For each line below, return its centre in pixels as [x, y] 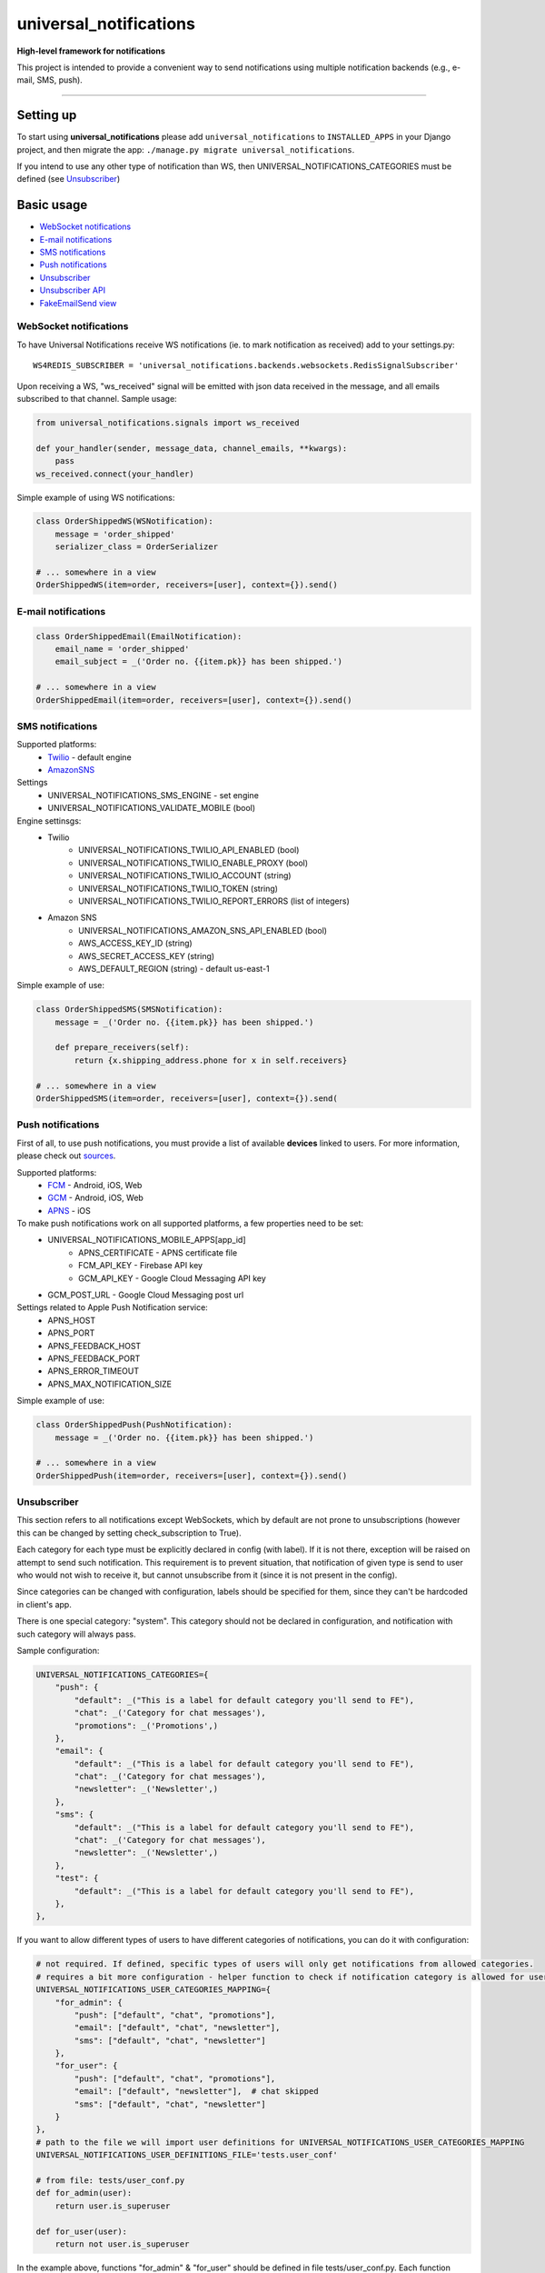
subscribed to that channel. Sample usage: [97, 398]
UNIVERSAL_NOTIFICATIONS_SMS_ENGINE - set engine [153, 795]
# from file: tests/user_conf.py [110, 2180]
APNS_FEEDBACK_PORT [94, 1358]
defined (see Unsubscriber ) [69, 179]
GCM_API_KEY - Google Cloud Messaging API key [173, 1278]
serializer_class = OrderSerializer [136, 547]
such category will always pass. [76, 1634]
